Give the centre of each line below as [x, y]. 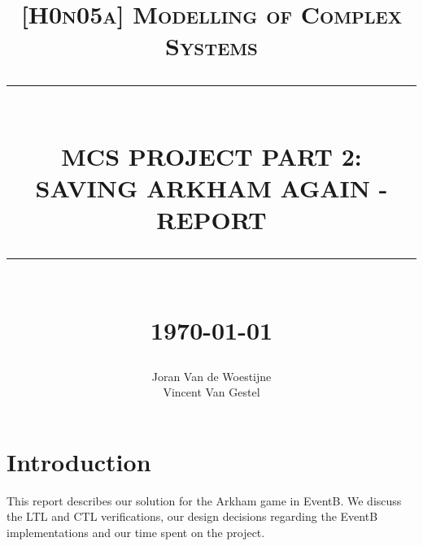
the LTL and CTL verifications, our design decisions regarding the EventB [192, 516]
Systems [211, 46]
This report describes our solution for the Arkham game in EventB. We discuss [204, 500]
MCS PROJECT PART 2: [211, 156]
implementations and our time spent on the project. [136, 532]
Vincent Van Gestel [211, 392]
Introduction [79, 461]
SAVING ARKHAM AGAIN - [211, 187]
